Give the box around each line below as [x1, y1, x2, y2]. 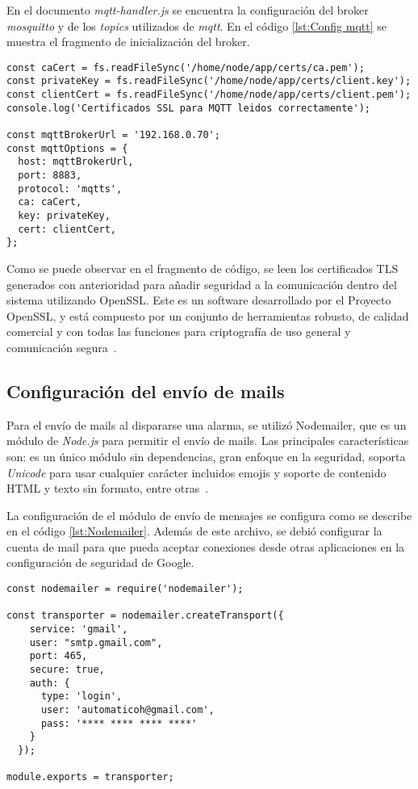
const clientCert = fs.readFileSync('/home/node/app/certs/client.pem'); [6, 89, 412, 101]
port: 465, [29, 650, 88, 662]
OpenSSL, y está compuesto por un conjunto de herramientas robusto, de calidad [6, 307, 409, 324]
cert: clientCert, [18, 223, 117, 235]
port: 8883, [18, 170, 82, 182]
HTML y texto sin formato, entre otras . [6, 480, 209, 497]
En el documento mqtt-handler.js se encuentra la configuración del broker [6, 2, 369, 18]
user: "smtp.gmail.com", [29, 636, 163, 648]
